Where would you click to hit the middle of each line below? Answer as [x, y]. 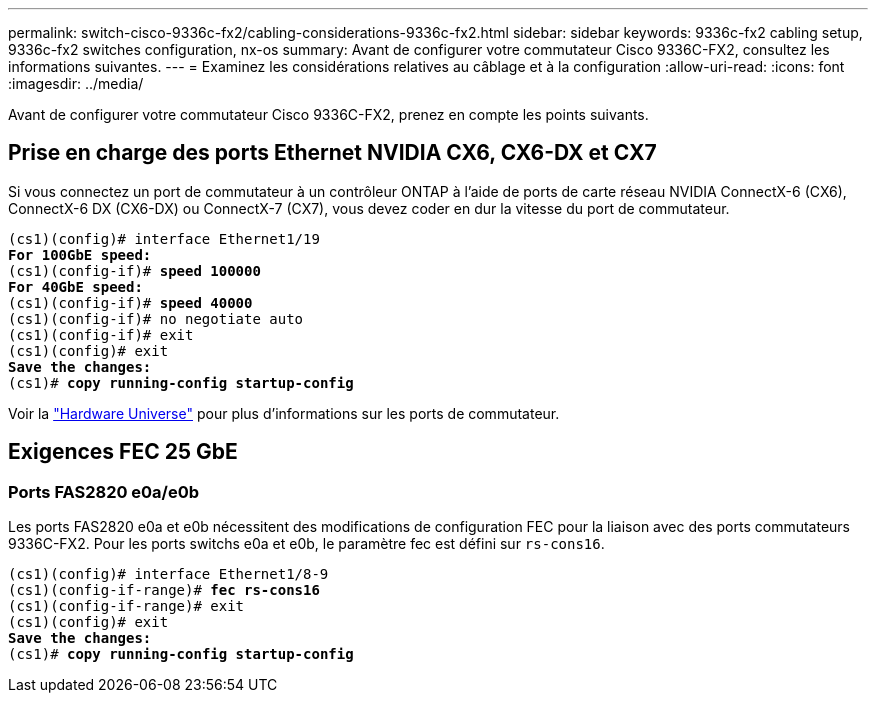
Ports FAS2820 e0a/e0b [104, 491]
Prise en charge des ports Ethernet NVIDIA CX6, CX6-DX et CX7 [332, 153]
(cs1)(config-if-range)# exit [126, 606]
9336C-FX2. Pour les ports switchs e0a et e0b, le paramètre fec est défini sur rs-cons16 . [306, 544]
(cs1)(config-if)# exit [101, 334]
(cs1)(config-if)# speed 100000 [134, 270]
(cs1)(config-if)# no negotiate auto [156, 318]
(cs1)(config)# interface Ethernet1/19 [164, 238]
